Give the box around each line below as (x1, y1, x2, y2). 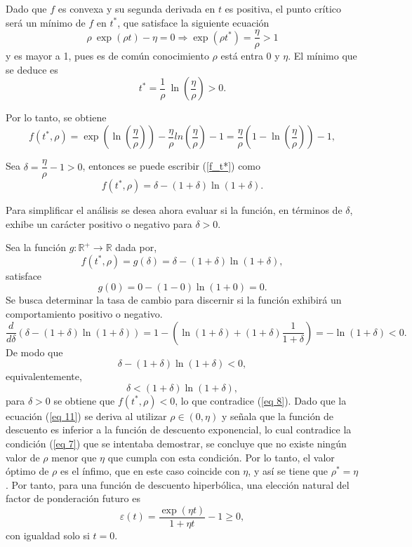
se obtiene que (53, 393, 115, 407)
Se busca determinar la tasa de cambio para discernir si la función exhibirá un (6, 292, 342, 307)
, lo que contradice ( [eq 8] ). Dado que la (175, 393, 347, 407)
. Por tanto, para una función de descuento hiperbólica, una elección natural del (6, 477, 350, 492)
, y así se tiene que (248, 464, 328, 478)
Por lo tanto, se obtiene (6, 110, 107, 125)
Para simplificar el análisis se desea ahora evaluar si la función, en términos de (6, 203, 343, 217)
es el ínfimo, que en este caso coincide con (60, 464, 240, 478)
